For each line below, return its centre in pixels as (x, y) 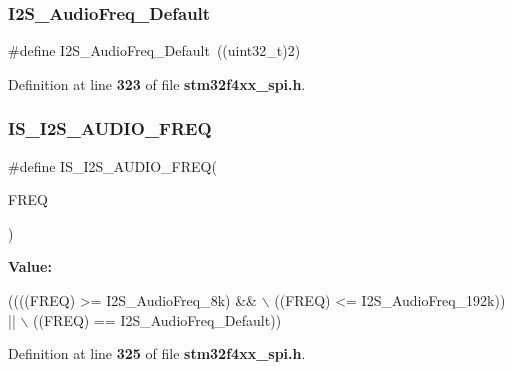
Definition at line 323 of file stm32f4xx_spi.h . (157, 83)
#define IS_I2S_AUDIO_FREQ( (112, 165)
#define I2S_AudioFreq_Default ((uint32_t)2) (154, 50)
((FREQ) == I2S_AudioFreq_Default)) (157, 319)
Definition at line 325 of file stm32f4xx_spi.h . (157, 353)
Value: (30, 266)
